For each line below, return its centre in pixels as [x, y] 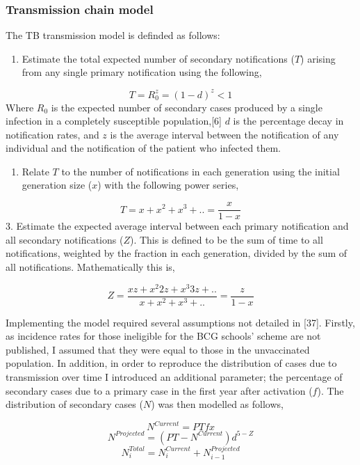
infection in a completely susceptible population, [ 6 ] [114, 121]
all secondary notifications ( [65, 239]
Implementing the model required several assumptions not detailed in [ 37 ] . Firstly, [180, 322]
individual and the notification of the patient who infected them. [143, 148]
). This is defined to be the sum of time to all [226, 239]
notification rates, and [52, 134]
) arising [318, 58]
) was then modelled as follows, [217, 404]
